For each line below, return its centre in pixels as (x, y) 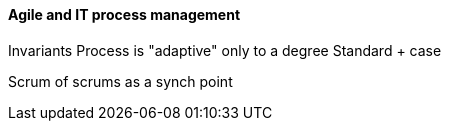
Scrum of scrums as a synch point (120, 81)
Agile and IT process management (124, 14)
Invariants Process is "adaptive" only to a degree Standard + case (225, 50)
